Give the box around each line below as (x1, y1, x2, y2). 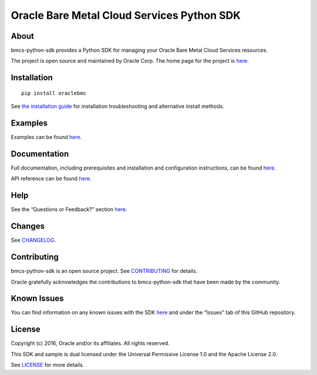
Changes (11, 221, 45, 231)
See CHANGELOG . (11, 237, 56, 244)
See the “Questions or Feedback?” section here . (11, 206, 127, 213)
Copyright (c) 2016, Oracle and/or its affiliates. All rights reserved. (11, 340, 170, 347)
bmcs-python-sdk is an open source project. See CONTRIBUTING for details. (11, 268, 198, 275)
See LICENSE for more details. (11, 362, 85, 369)
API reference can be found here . (11, 175, 92, 182)
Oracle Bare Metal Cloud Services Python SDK (11, 9, 241, 22)
